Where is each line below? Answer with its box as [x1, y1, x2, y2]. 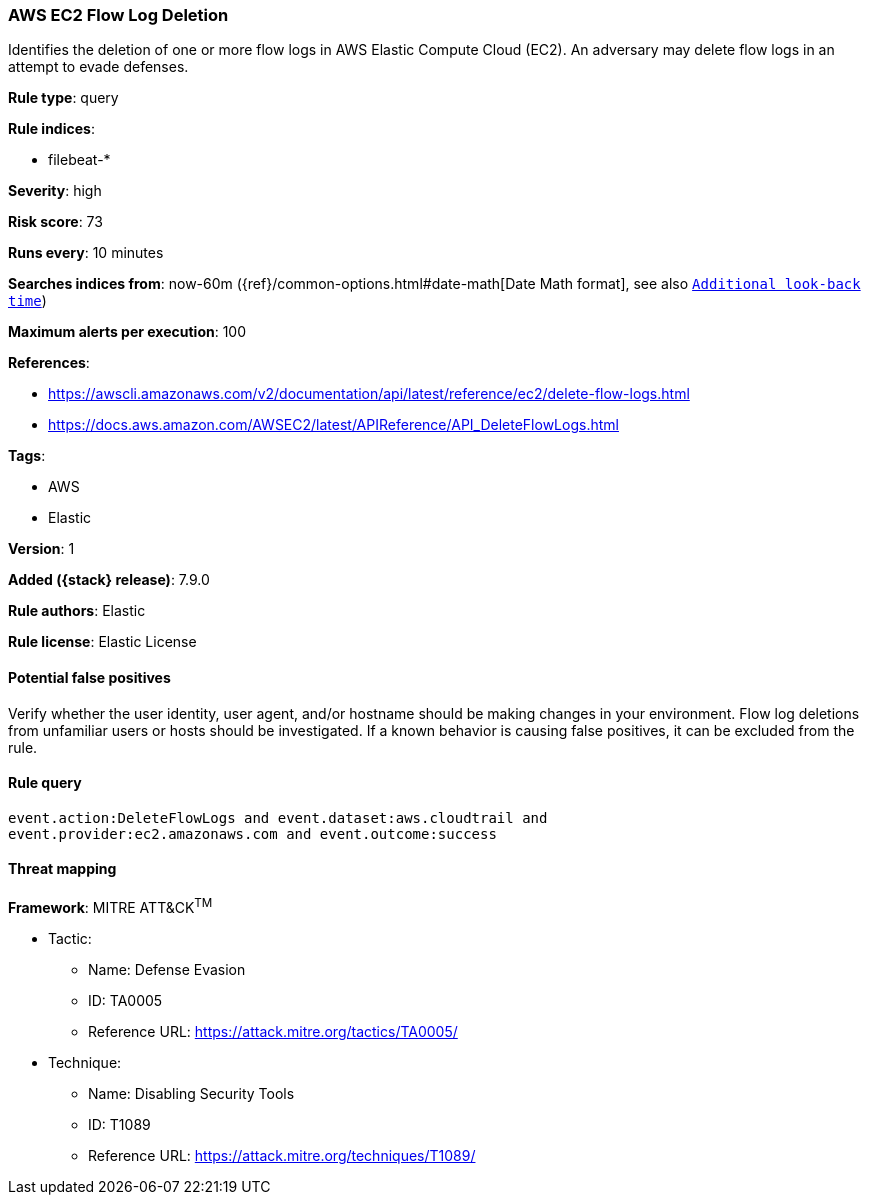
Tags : [8, 447, 46, 465]
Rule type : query [8, 89, 119, 107]
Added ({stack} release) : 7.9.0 [8, 571, 210, 589]
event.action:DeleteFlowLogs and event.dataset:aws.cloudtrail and [8, 809, 548, 826]
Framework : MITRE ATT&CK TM [8, 896, 213, 916]
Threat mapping [8, 860, 117, 878]
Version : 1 [8, 540, 75, 558]
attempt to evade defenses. [8, 58, 189, 76]
